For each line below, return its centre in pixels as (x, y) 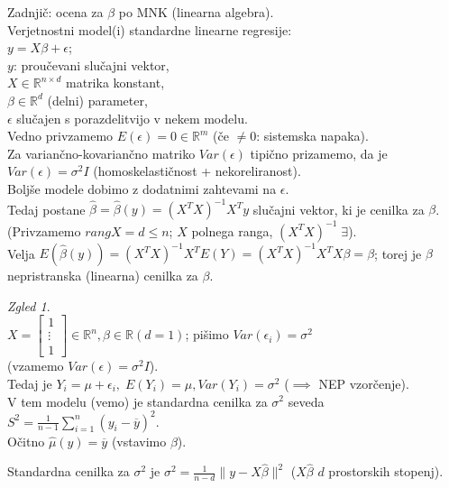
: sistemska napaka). (312, 136)
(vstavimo (139, 441)
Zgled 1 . (29, 305)
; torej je (398, 253)
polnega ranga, (232, 230)
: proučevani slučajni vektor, (91, 64)
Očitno (26, 441)
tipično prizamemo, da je (319, 153)
